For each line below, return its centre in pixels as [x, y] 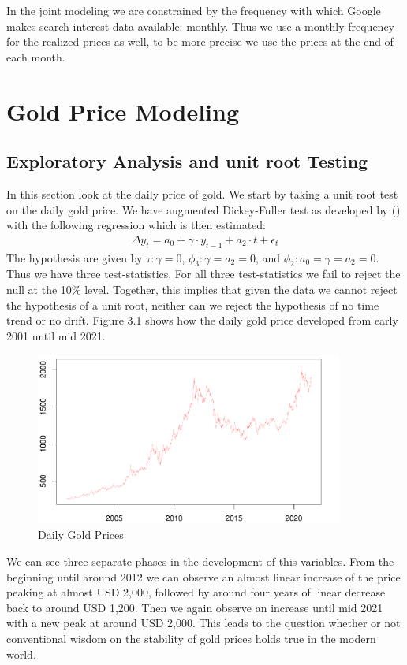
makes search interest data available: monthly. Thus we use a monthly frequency [201, 26]
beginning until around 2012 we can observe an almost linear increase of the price [203, 576]
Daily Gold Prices [81, 535]
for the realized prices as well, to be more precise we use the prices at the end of [200, 41]
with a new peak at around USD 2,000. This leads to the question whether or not [203, 623]
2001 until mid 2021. [56, 335]
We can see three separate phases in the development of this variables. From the [200, 561]
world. [21, 654]
